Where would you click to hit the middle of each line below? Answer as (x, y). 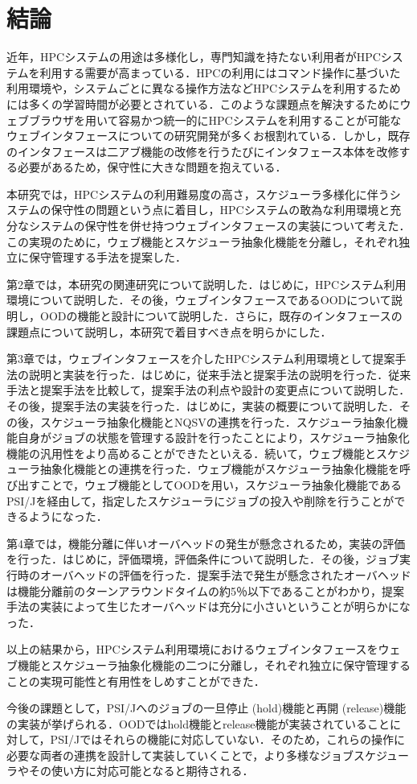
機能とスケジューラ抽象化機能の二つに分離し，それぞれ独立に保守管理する (214, 664)
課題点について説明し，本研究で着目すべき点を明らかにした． (169, 331)
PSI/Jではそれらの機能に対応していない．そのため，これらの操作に (228, 739)
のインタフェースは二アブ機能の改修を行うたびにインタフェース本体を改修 (203, 151)
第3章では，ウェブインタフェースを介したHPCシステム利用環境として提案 (201, 359)
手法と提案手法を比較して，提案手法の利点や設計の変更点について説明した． (208, 390)
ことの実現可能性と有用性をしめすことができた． (136, 681)
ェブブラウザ (40, 120)
